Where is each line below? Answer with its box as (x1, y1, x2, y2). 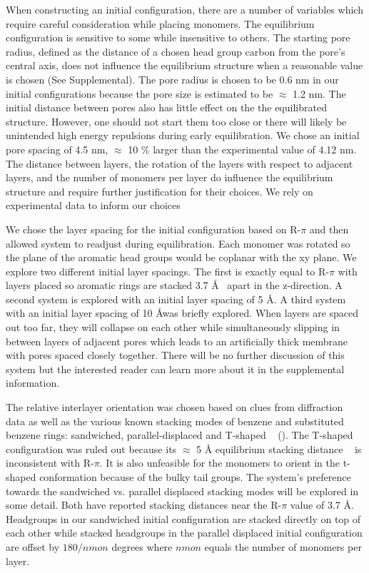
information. (6, 375, 60, 390)
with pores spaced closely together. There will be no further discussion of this (6, 348, 345, 362)
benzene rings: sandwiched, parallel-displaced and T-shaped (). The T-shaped (6, 427, 353, 442)
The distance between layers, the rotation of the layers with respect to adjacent (6, 156, 353, 171)
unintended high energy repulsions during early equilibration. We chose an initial (6, 128, 360, 143)
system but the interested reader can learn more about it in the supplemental (6, 361, 345, 376)
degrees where (111, 539, 173, 554)
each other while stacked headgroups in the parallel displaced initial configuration (6, 525, 363, 540)
